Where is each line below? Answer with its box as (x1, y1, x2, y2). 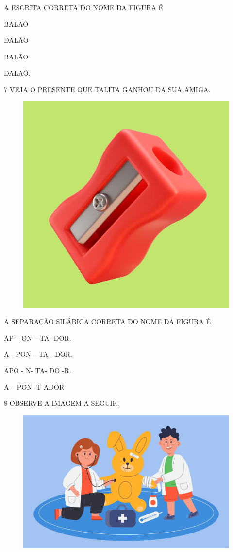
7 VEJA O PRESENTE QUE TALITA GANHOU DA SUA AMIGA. (4, 84, 211, 94)
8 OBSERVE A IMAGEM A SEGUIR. (4, 398, 119, 408)
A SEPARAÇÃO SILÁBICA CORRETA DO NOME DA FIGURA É (4, 316, 211, 326)
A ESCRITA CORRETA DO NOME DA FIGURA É (4, 2, 164, 12)
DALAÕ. (4, 68, 31, 78)
